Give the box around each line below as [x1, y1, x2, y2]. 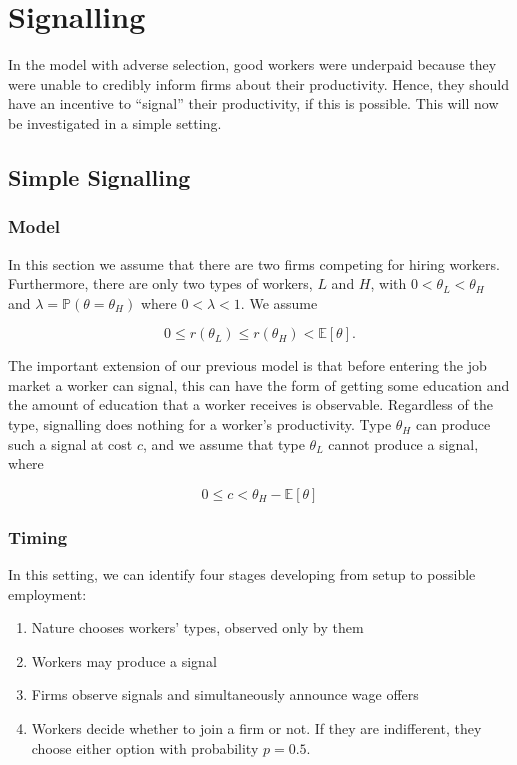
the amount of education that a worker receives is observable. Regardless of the [8, 394, 493, 415]
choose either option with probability [31, 737, 259, 758]
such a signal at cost [8, 433, 133, 454]
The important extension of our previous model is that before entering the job [8, 355, 487, 376]
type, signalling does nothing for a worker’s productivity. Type [8, 414, 392, 435]
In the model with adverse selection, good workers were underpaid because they [8, 54, 497, 75]
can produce [415, 414, 491, 435]
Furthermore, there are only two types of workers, [8, 273, 313, 294]
